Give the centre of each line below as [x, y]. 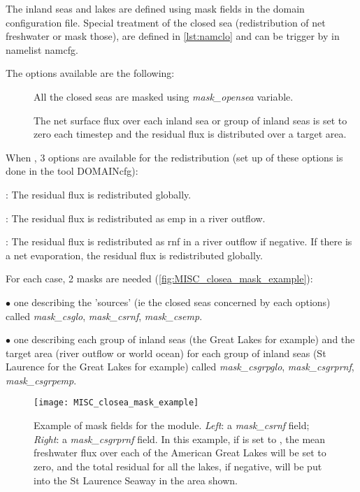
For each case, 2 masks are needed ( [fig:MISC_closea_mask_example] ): [159, 278]
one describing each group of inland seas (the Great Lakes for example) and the [184, 339]
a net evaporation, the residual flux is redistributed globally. [134, 255]
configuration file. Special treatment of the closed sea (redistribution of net [166, 22]
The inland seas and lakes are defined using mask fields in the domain [155, 8]
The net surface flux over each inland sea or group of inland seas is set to [190, 120]
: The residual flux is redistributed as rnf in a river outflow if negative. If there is [179, 241]
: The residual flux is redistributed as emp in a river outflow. [136, 218]
